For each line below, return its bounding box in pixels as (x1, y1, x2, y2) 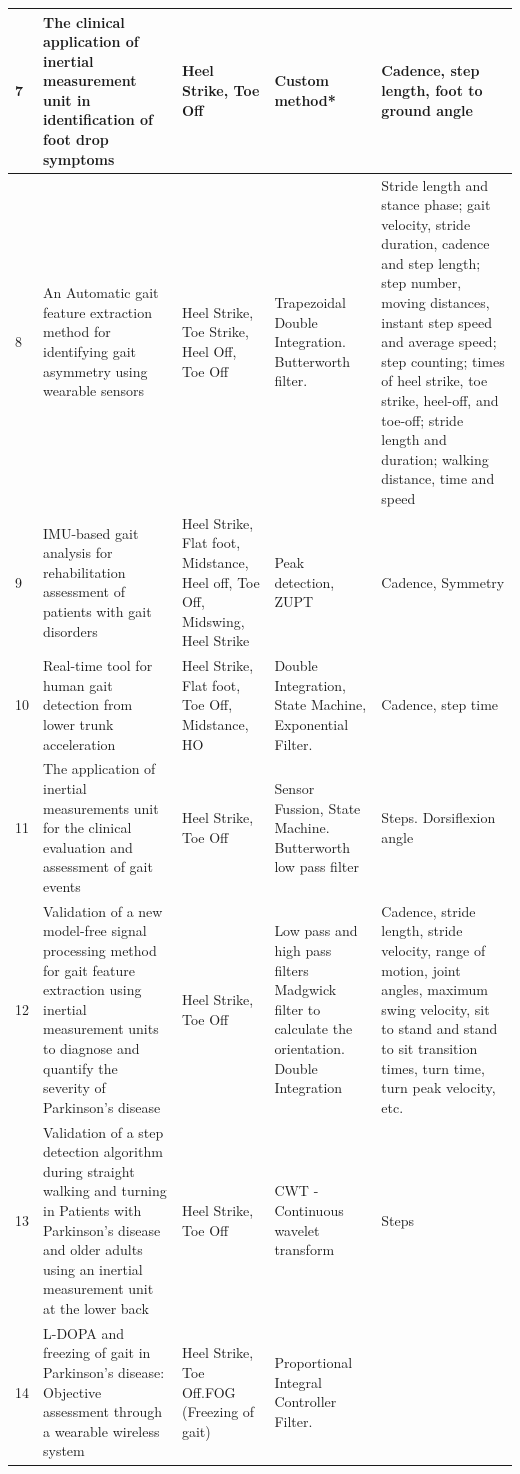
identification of (43, 109, 153, 130)
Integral (274, 1371, 322, 1392)
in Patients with (43, 1200, 142, 1221)
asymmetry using (43, 360, 148, 381)
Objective (43, 1381, 102, 1402)
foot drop (43, 129, 109, 150)
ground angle (381, 99, 473, 120)
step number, (381, 272, 462, 293)
